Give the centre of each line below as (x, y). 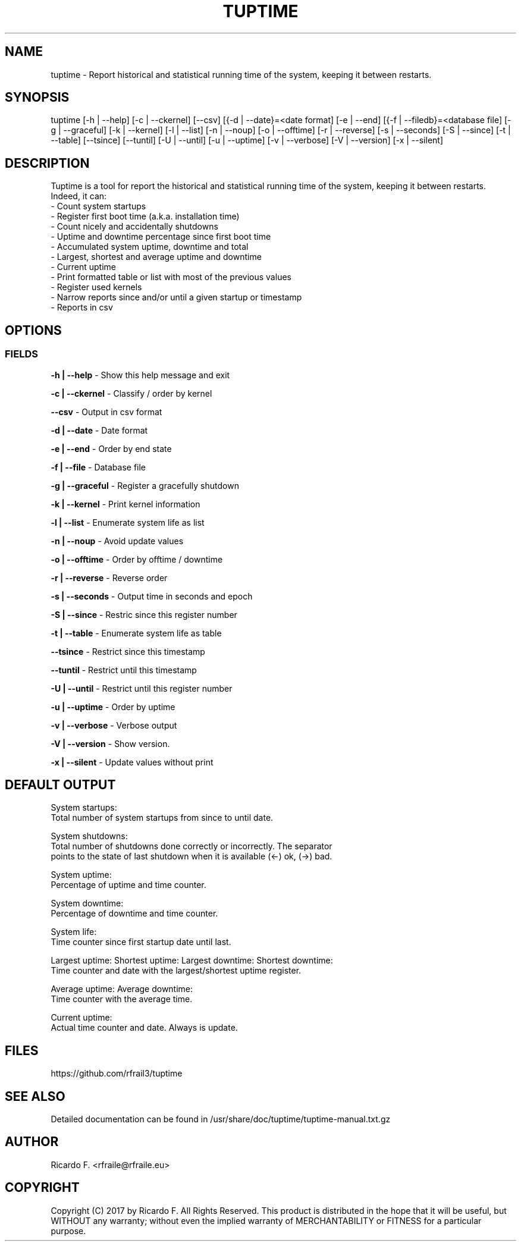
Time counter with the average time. (122, 999)
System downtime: (87, 903)
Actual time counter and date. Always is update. (144, 1028)
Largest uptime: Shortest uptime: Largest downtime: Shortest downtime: (192, 961)
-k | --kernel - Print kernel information (125, 504)
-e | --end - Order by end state (111, 448)
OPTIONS (33, 330)
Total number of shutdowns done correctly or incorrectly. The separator (192, 846)
